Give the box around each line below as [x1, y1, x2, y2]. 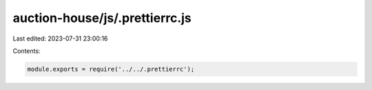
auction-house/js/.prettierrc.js [12, 10, 192, 25]
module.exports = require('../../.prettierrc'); [27, 65, 195, 73]
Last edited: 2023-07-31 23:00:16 [12, 34, 108, 43]
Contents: [12, 47, 41, 55]
